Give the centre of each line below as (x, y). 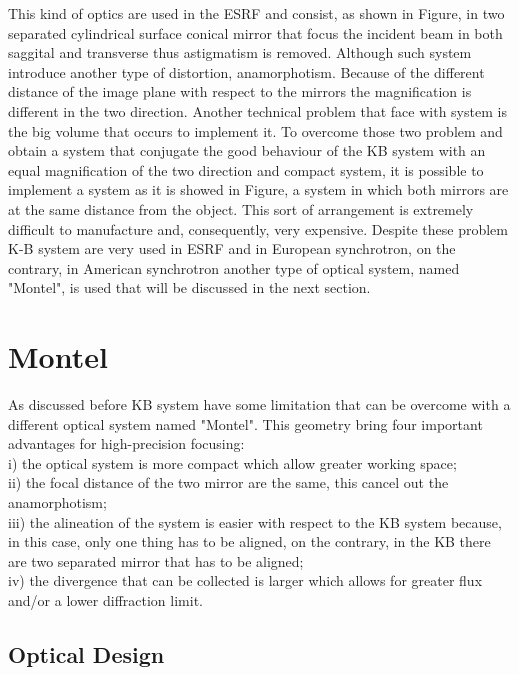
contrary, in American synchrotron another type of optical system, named (234, 267)
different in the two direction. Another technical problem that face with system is (257, 110)
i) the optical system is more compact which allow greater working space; (232, 462)
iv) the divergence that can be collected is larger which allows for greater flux (245, 580)
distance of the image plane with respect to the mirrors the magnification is (240, 91)
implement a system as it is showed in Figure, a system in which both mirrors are (258, 189)
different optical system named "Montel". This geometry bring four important (245, 423)
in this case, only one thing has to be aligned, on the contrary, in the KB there (249, 541)
